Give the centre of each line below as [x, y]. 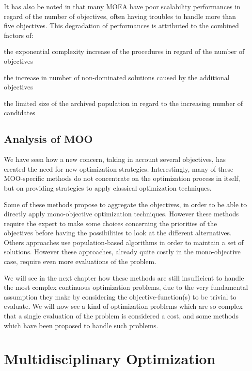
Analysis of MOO [48, 139]
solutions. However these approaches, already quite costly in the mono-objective [122, 252]
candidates [20, 113]
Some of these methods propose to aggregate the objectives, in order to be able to [126, 204]
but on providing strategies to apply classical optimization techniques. [108, 187]
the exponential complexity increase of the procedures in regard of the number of [124, 51]
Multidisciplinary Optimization [110, 359]
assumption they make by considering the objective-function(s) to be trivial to [120, 296]
